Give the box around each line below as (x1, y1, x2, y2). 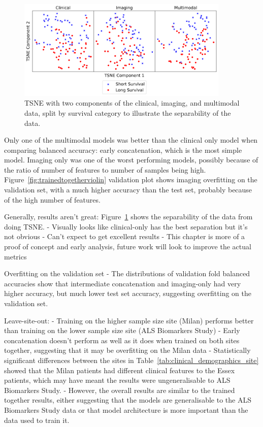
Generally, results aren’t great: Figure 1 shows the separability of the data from (4, 211, 253, 222)
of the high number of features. (4, 194, 101, 205)
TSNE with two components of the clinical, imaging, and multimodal (24, 97, 240, 108)
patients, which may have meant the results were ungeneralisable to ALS (4, 375, 231, 385)
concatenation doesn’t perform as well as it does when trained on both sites (4, 335, 240, 345)
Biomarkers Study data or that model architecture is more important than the (4, 404, 248, 415)
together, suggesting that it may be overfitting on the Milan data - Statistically (4, 345, 251, 355)
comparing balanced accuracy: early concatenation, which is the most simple (4, 144, 242, 155)
